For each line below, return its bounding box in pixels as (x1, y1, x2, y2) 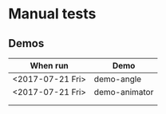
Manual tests (8, 5, 97, 23)
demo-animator (93, 87, 154, 97)
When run (30, 61, 69, 71)
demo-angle (93, 73, 142, 85)
